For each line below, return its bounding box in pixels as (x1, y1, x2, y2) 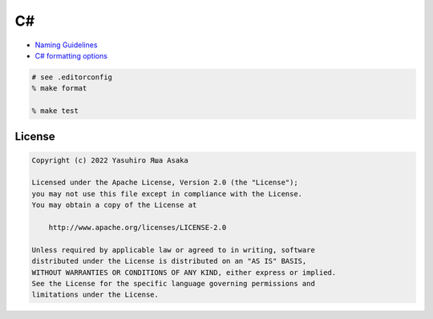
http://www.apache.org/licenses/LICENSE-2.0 (48, 223, 227, 232)
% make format (31, 84, 87, 93)
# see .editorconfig (31, 72, 112, 82)
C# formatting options (34, 50, 108, 60)
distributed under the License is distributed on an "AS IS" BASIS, (31, 256, 307, 266)
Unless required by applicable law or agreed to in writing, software (31, 245, 316, 254)
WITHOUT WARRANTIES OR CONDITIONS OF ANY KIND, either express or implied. (31, 268, 337, 277)
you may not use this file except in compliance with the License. (31, 189, 303, 198)
